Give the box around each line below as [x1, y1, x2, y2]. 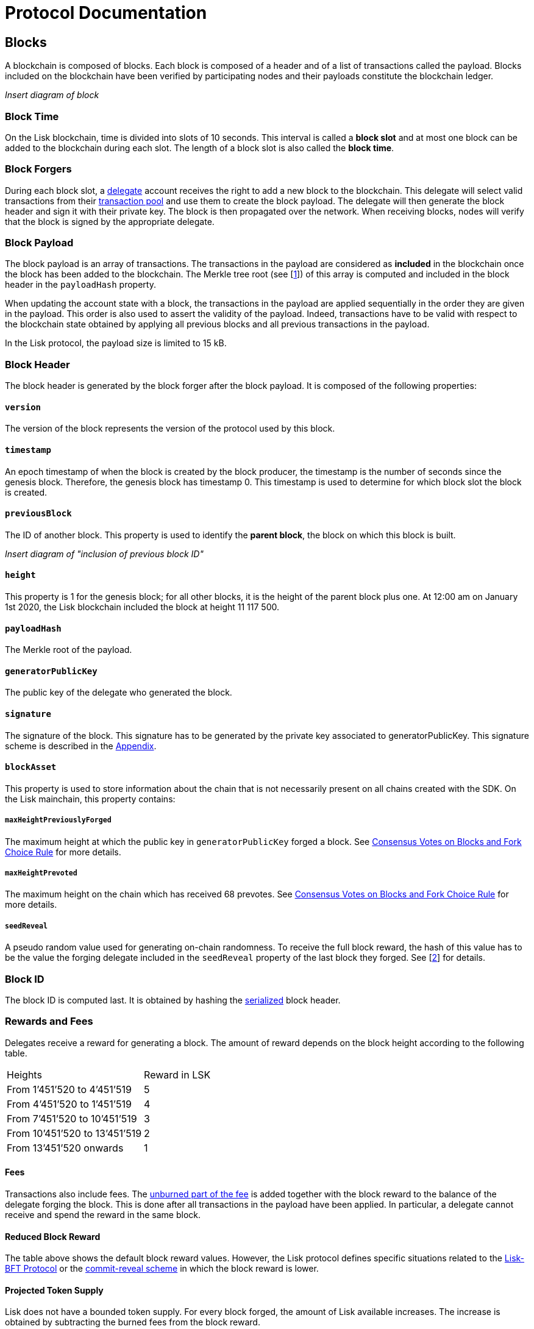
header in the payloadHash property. [5, 279, 156, 290]
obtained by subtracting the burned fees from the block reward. [5, 1317, 260, 1328]
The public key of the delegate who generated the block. [5, 687, 232, 698]
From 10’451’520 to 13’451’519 [7, 1127, 142, 1139]
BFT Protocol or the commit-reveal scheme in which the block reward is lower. [5, 1263, 319, 1274]
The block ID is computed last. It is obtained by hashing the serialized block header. [5, 995, 341, 1006]
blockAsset [5, 762, 57, 772]
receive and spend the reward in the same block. [5, 1209, 201, 1220]
